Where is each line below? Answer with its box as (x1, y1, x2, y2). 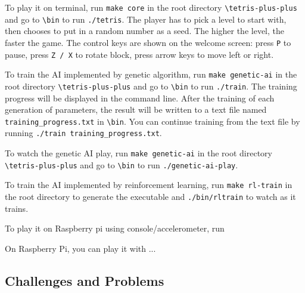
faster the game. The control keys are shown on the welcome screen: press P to (5, 36, 291, 48)
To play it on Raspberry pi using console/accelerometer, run (5, 222, 225, 235)
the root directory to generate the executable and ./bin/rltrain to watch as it (5, 190, 296, 202)
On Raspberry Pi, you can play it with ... (5, 242, 156, 254)
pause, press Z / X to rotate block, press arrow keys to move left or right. (5, 48, 274, 60)
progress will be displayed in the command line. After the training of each (5, 91, 275, 104)
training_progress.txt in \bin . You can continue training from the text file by (5, 115, 300, 127)
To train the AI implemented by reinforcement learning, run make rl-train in (5, 178, 292, 191)
